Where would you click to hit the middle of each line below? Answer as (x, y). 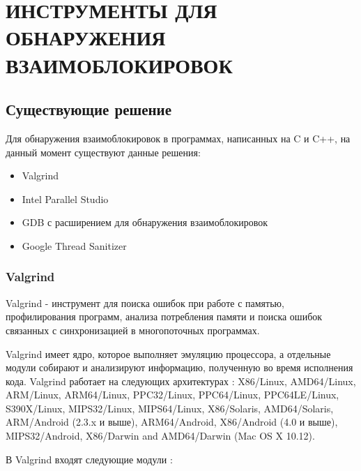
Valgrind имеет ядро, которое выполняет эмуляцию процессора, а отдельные (168, 353)
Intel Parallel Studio (65, 199)
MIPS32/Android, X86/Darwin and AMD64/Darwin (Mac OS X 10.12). (160, 436)
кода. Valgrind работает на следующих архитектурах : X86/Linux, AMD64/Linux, (181, 381)
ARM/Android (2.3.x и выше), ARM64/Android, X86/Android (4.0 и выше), (172, 422)
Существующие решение (89, 109)
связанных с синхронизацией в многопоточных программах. (133, 330)
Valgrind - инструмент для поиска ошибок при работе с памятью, (145, 302)
